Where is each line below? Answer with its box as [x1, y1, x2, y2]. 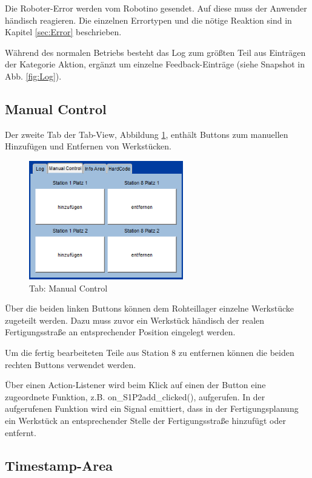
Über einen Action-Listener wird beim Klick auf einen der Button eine [5, 378, 266, 391]
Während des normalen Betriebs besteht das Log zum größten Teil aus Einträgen [5, 46, 306, 58]
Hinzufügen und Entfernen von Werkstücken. [5, 140, 171, 152]
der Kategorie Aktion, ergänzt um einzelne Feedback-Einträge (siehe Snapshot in [5, 58, 305, 70]
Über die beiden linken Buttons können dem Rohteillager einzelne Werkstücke [5, 302, 294, 315]
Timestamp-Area [5, 456, 113, 474]
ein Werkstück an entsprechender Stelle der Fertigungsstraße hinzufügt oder [5, 414, 286, 426]
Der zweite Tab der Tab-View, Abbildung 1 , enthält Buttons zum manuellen [5, 128, 288, 140]
